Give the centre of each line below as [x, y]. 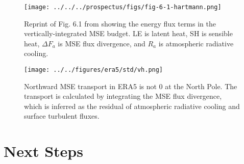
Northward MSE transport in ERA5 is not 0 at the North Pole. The [131, 86]
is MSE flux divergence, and [102, 43]
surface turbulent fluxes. [62, 116]
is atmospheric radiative [196, 43]
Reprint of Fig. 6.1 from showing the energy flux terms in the [120, 23]
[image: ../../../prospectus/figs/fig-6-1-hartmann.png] [123, 7]
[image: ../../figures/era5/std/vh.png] [94, 70]
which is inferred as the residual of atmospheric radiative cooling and [132, 106]
